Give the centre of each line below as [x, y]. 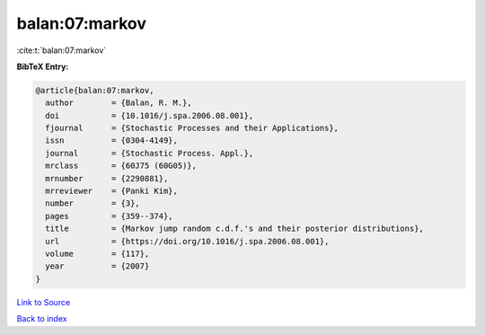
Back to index [42, 319]
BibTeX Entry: [43, 66]
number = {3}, [93, 203]
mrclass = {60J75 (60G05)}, [121, 166]
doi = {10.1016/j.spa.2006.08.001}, [150, 115]
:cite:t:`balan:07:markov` [62, 50]
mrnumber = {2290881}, [107, 178]
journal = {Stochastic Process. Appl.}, [150, 153]
